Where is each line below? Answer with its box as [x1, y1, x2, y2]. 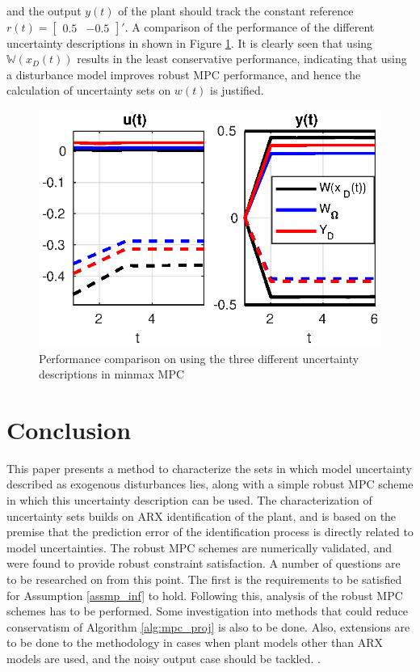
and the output [6, 2, 82, 19]
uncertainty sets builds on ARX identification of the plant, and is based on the [6, 507, 397, 524]
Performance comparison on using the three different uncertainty [39, 349, 359, 366]
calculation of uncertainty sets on [6, 82, 171, 99]
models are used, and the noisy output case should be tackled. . [6, 649, 321, 666]
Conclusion [6, 412, 132, 446]
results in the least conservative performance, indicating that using [77, 50, 407, 67]
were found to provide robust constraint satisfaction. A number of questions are [6, 555, 401, 572]
